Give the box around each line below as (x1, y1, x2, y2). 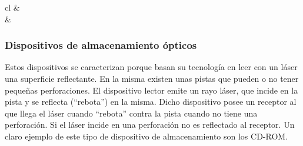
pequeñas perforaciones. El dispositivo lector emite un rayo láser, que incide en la (5, 84, 298, 96)
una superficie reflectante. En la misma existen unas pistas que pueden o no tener (5, 72, 299, 84)
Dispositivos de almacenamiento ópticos (5, 38, 197, 52)
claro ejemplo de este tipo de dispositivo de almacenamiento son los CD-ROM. (5, 130, 288, 142)
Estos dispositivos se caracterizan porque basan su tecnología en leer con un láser (5, 61, 298, 73)
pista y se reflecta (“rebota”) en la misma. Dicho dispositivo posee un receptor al (5, 95, 297, 108)
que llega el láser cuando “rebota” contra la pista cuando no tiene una (5, 107, 258, 119)
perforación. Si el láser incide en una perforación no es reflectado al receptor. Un (5, 118, 295, 131)
